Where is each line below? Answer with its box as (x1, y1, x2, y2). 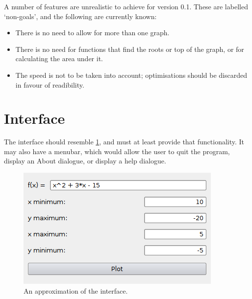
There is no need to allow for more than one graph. (15, 27, 170, 38)
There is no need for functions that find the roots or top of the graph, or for (15, 44, 244, 54)
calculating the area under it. (15, 53, 103, 64)
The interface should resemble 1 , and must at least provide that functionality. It (4, 137, 245, 147)
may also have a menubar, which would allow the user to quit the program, (4, 146, 230, 156)
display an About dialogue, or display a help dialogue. (4, 156, 166, 166)
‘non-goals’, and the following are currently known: (4, 11, 157, 21)
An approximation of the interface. (24, 285, 128, 296)
